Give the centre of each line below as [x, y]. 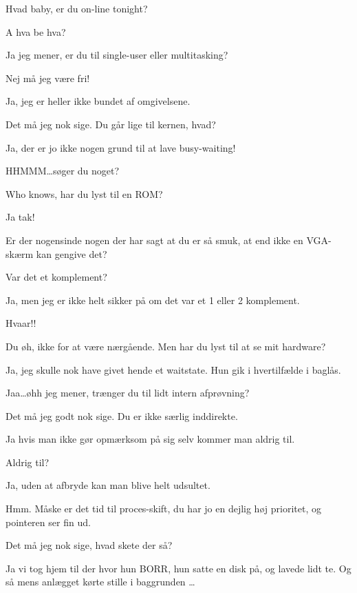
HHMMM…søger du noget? [63, 171]
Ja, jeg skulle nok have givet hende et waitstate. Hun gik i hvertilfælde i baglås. [173, 369]
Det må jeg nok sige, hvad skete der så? [89, 545]
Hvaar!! [21, 323]
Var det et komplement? [56, 277]
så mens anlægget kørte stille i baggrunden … [100, 582]
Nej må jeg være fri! [48, 78]
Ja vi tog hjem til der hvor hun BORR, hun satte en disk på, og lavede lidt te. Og [178, 568]
